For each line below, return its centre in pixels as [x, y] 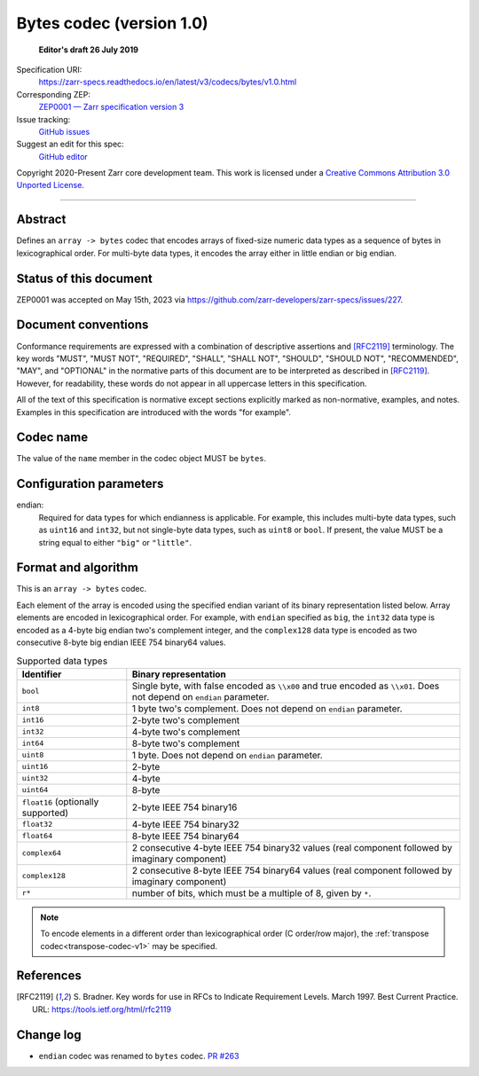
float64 [37, 836]
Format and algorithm [78, 568]
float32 [37, 825]
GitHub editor [63, 156]
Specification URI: [49, 69]
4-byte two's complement [186, 732]
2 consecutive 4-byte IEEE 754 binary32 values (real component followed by [292, 847]
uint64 [35, 790]
